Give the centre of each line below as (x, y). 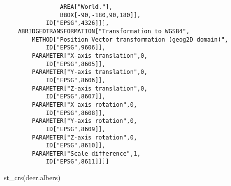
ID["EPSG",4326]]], (77, 23)
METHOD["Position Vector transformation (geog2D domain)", (130, 39)
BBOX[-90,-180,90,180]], (100, 15)
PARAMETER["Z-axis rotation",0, (85, 137)
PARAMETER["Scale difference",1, (86, 153)
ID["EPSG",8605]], (76, 64)
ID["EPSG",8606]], (76, 80)
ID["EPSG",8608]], (76, 113)
